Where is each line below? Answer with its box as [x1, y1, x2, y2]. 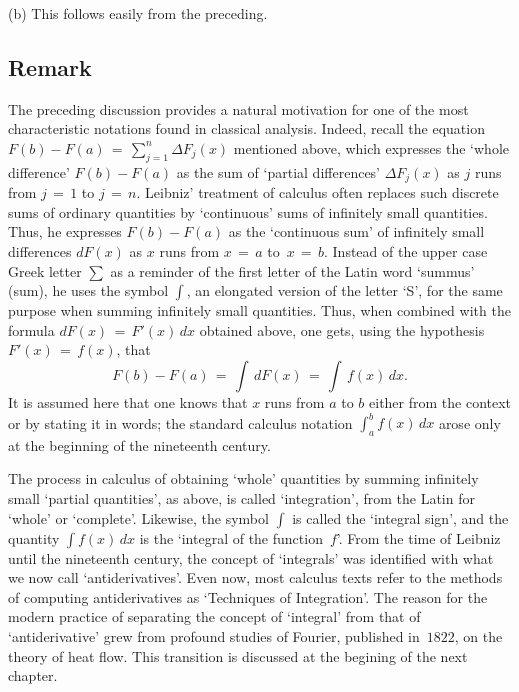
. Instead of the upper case [323, 241, 488, 262]
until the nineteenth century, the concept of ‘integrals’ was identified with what [8, 547, 494, 568]
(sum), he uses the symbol [8, 280, 169, 301]
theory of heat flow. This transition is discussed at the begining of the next [8, 645, 468, 666]
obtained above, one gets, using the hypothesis [199, 319, 485, 340]
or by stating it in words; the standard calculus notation [8, 412, 353, 433]
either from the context [369, 391, 512, 412]
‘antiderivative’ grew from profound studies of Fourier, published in [8, 626, 420, 647]
